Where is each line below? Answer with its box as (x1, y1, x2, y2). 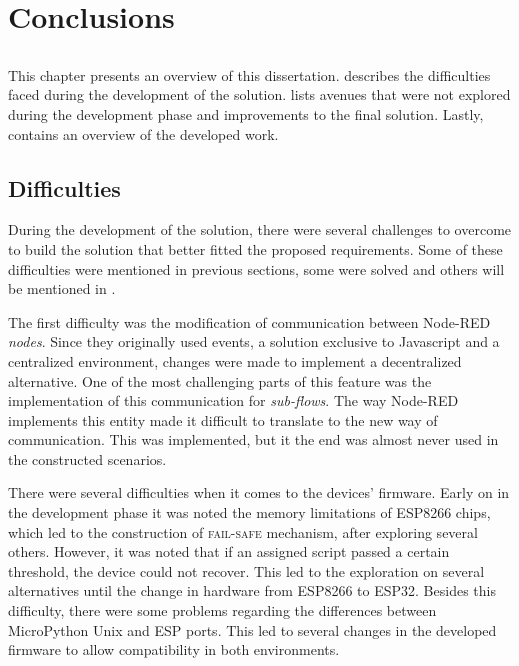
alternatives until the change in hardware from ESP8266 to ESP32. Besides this (8, 580, 496, 601)
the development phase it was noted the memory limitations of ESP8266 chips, (8, 502, 491, 523)
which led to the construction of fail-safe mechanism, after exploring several (8, 521, 478, 542)
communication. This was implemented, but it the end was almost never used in (8, 429, 499, 450)
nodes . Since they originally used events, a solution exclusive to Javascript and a (8, 331, 500, 352)
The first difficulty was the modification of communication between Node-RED (8, 311, 491, 332)
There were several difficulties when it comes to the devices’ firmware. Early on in (8, 482, 510, 503)
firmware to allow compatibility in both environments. (8, 639, 340, 660)
